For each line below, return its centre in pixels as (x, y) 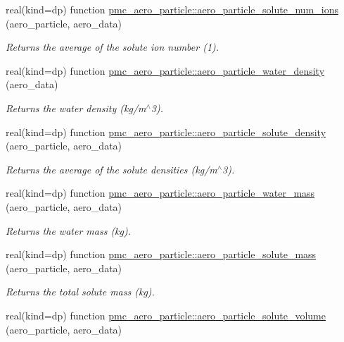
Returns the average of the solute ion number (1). (113, 47)
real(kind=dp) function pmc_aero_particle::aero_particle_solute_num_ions (172, 9)
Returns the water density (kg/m (76, 108)
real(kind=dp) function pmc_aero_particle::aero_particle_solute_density (166, 132)
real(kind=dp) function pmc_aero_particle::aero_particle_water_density (165, 70)
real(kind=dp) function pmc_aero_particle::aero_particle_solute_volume (166, 315)
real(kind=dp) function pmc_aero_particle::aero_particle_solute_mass (161, 254)
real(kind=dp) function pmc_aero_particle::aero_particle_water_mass (160, 193)
